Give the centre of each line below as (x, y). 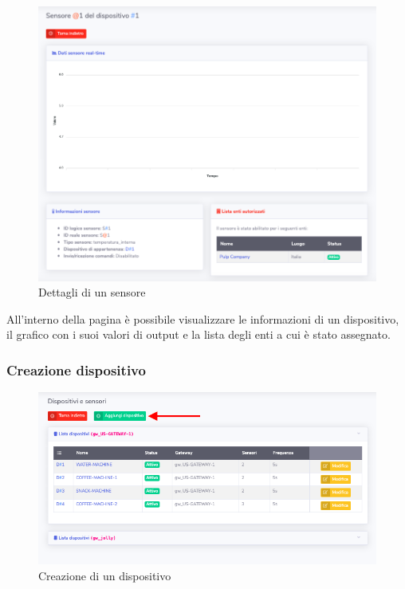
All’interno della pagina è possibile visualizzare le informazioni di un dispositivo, (203, 318)
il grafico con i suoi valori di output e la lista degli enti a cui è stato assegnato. (199, 334)
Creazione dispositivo (76, 369)
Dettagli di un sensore (92, 292)
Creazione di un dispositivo (105, 575)
